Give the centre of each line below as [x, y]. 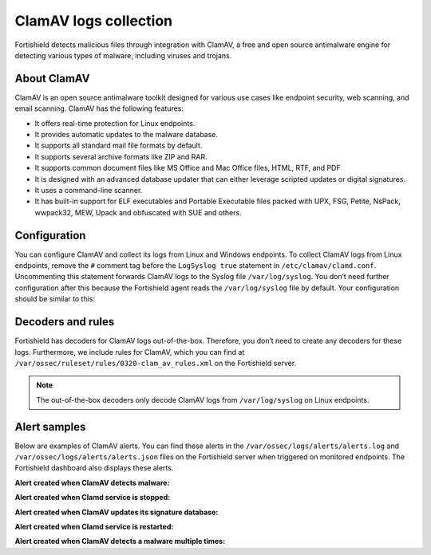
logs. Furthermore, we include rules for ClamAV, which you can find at [130, 352]
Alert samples [50, 427]
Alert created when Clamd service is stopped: [93, 498]
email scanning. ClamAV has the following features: [99, 108]
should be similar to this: [55, 299]
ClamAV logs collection [94, 21]
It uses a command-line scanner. [89, 190]
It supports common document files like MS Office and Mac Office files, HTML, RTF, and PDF [188, 168]
